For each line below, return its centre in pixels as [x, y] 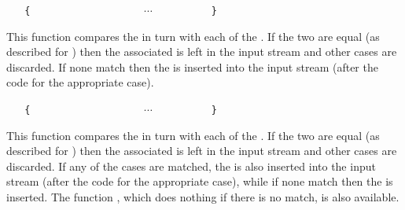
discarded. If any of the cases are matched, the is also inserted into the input [191, 166]
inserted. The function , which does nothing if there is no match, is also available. [203, 197]
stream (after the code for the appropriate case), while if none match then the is [200, 181]
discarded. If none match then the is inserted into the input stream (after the [192, 66]
